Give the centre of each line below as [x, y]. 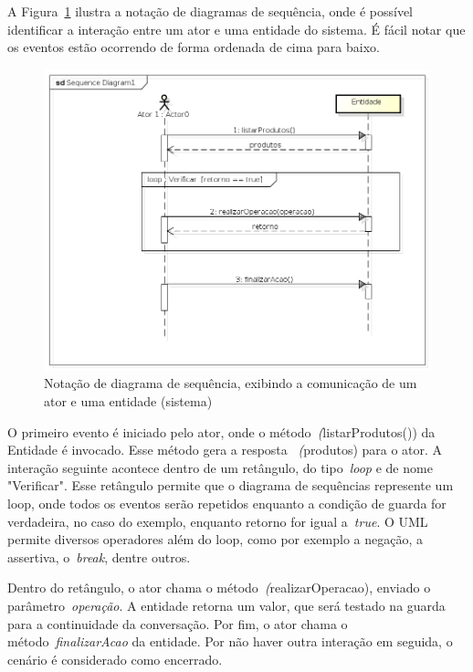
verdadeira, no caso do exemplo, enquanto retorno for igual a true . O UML [218, 521]
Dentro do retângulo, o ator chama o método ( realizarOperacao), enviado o [219, 588]
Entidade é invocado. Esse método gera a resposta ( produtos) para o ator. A [225, 450]
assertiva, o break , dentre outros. [99, 556]
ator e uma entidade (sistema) [128, 401]
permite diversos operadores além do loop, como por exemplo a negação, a [215, 539]
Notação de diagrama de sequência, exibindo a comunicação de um [231, 383]
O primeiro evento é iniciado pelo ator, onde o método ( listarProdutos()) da [221, 431]
